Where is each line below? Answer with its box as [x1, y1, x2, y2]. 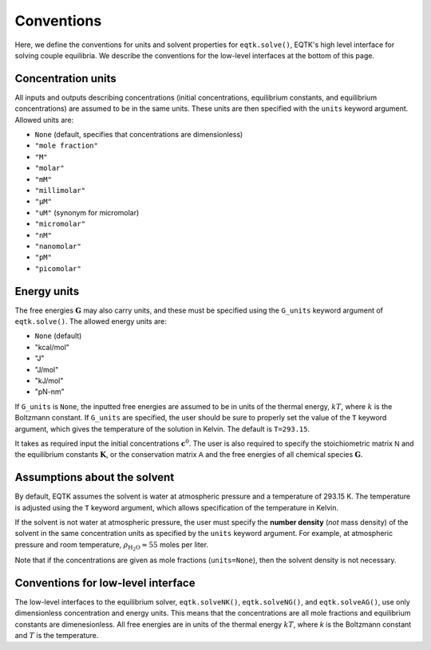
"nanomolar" [34, 242, 81, 250]
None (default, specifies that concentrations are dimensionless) [34, 130, 243, 140]
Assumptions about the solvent [14, 471, 175, 484]
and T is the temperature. [14, 631, 99, 640]
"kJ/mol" [34, 376, 64, 385]
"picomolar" [34, 264, 81, 273]
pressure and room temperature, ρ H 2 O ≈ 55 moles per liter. [14, 539, 209, 552]
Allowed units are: [14, 115, 74, 124]
